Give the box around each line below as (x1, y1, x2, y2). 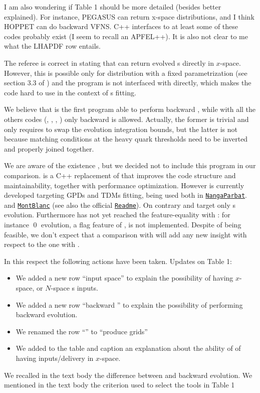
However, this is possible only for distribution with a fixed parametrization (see (4, 67, 247, 78)
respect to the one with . (4, 239, 80, 249)
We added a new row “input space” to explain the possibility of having (16, 273, 233, 283)
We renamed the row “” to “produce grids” (16, 326, 148, 336)
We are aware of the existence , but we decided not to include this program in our (4, 160, 256, 171)
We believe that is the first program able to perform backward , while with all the (4, 104, 256, 114)
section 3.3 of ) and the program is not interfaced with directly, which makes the (4, 77, 251, 88)
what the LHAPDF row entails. (4, 41, 101, 51)
